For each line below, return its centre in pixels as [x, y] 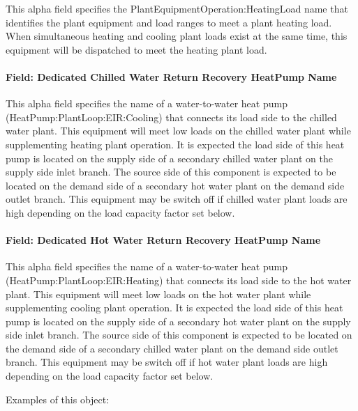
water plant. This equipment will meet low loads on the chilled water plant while [178, 131]
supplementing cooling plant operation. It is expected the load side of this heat [174, 308]
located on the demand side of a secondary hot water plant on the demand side [175, 185]
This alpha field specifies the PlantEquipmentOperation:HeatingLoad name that [177, 8]
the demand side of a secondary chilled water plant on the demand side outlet [172, 348]
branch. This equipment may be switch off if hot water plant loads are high [167, 362]
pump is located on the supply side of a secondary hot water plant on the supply [178, 321]
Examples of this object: [58, 399]
